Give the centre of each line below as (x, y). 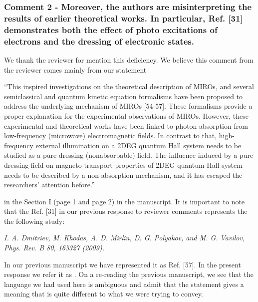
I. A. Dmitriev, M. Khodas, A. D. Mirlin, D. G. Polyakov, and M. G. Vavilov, (125, 238)
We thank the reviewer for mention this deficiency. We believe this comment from (129, 59)
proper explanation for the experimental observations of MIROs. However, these (126, 115)
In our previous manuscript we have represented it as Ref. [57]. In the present (123, 264)
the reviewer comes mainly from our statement (75, 69)
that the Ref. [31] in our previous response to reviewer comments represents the (126, 211)
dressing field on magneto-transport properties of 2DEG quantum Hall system (123, 165)
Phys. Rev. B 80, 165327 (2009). (54, 248)
